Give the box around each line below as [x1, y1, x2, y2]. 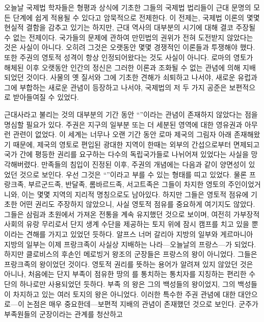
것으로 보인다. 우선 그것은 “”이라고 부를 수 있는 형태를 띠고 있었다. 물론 [19, 169, 247, 179]
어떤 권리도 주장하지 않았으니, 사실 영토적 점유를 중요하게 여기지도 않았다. [19, 199, 255, 209]
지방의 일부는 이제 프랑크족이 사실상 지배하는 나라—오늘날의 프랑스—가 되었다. [4, 238, 256, 249]
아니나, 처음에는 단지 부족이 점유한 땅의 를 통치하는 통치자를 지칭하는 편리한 [4, 269, 247, 279]
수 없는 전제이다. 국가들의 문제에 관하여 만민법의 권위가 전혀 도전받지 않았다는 [4, 32, 253, 42]
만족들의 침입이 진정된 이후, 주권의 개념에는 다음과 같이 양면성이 [41, 158, 246, 169]
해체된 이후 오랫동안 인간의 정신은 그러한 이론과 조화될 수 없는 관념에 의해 [4, 62, 241, 72]
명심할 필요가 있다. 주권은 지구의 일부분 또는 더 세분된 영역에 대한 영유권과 [4, 119, 243, 129]
